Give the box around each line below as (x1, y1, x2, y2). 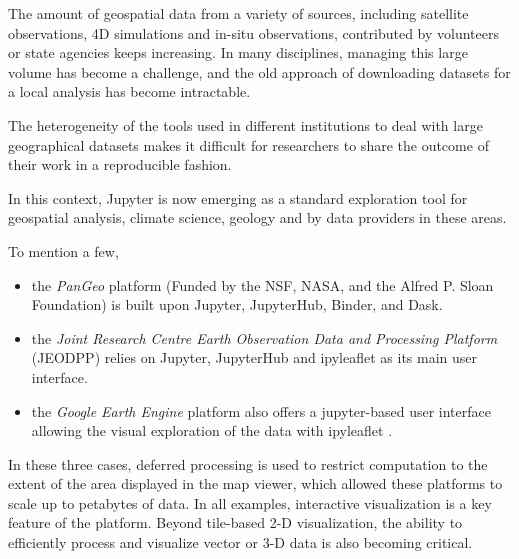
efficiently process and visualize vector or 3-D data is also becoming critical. (8, 532, 473, 553)
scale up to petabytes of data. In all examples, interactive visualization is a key (8, 492, 492, 513)
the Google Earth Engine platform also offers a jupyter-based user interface (31, 400, 491, 421)
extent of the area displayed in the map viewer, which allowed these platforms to (8, 473, 503, 494)
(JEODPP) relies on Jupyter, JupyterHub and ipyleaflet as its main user (31, 347, 478, 368)
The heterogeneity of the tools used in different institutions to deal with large (8, 114, 483, 135)
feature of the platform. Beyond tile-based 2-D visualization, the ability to (8, 512, 463, 533)
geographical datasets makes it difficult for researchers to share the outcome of (8, 134, 489, 155)
